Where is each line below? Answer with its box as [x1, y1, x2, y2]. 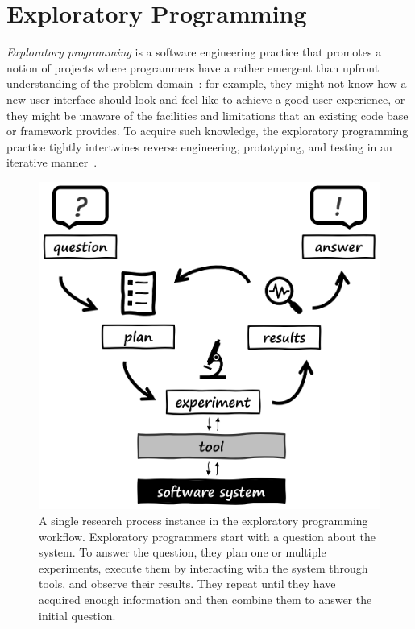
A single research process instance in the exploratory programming [39, 511, 368, 528]
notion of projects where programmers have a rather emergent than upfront [6, 59, 380, 76]
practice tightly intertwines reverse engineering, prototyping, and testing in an [6, 138, 392, 155]
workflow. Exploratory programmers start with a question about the [39, 528, 376, 544]
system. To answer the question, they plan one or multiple [39, 544, 326, 561]
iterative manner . [6, 154, 98, 171]
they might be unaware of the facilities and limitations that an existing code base [6, 106, 409, 123]
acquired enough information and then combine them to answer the [39, 590, 372, 607]
